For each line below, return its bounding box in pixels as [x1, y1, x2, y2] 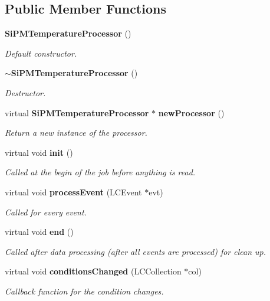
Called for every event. [5, 205, 87, 218]
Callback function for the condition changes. [5, 284, 164, 297]
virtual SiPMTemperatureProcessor [5, 106, 149, 119]
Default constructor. [5, 47, 77, 59]
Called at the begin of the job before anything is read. [5, 166, 196, 178]
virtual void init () [5, 146, 73, 158]
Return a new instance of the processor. [5, 126, 147, 139]
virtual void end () [5, 225, 74, 238]
